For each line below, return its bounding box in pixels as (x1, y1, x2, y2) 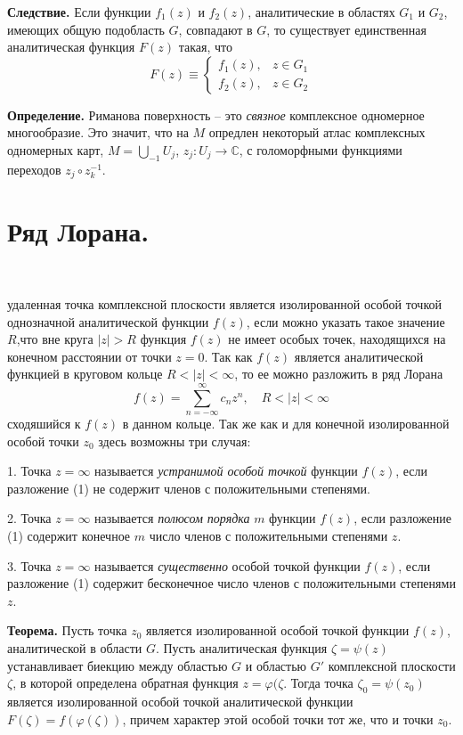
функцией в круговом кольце (7, 364, 163, 383)
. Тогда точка (283, 674, 353, 692)
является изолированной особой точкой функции (146, 621, 410, 640)
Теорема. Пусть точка (7, 621, 127, 640)
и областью (245, 656, 307, 674)
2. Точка (7, 509, 52, 527)
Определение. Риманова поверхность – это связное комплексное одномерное (7, 105, 425, 124)
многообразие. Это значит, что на (7, 123, 189, 142)
